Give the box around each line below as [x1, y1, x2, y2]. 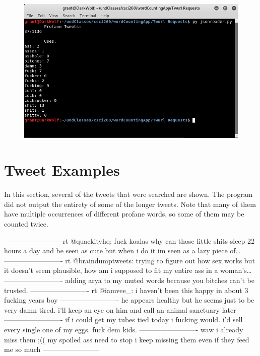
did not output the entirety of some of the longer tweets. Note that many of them [4, 198, 256, 209]
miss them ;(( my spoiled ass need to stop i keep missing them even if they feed [4, 334, 249, 344]
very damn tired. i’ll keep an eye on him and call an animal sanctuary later [4, 304, 236, 315]
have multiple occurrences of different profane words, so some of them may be [4, 208, 244, 219]
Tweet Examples [4, 160, 120, 180]
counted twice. [4, 218, 48, 229]
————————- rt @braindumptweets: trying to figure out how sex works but [4, 255, 255, 265]
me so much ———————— [4, 344, 100, 354]
